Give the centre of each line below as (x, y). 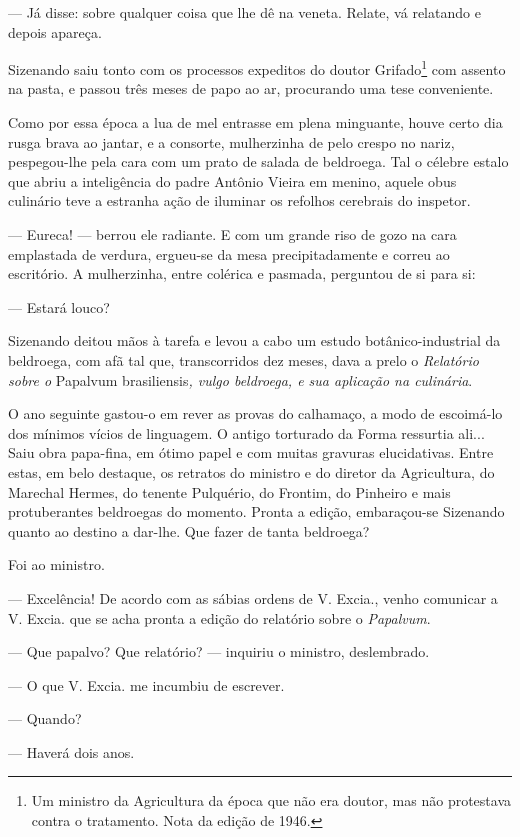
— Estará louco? (59, 306)
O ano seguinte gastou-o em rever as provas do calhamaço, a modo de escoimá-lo (255, 413)
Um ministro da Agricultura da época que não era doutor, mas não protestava (271, 800)
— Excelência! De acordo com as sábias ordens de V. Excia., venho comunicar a (253, 597)
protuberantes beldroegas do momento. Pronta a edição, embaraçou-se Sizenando (256, 511)
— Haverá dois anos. (71, 751)
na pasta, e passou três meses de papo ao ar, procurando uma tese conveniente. (251, 88)
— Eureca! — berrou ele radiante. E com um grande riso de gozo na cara (232, 234)
